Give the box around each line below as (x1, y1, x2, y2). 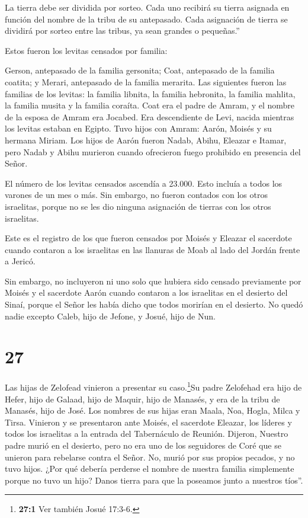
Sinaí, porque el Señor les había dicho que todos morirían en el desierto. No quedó (5, 298, 303, 311)
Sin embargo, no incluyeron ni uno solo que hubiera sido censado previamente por (5, 274, 301, 287)
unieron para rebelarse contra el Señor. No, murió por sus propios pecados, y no (5, 450, 295, 463)
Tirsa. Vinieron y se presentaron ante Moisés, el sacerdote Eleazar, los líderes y (5, 415, 292, 428)
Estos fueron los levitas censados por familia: (5, 44, 168, 56)
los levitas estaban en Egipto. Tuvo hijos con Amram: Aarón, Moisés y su (5, 122, 272, 135)
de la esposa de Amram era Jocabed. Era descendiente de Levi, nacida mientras (5, 110, 294, 123)
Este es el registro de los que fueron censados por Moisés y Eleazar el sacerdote (5, 232, 292, 244)
